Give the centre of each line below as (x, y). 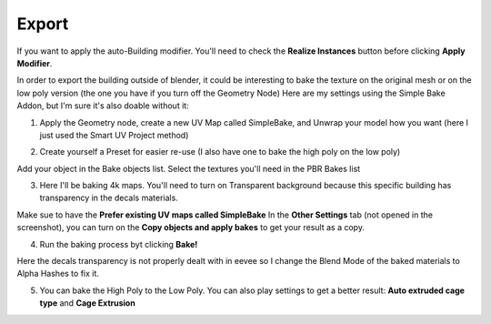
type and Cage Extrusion (87, 303)
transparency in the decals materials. (109, 198)
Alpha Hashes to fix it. (58, 274)
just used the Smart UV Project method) (114, 135)
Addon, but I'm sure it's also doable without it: (103, 106)
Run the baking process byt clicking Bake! (119, 244)
